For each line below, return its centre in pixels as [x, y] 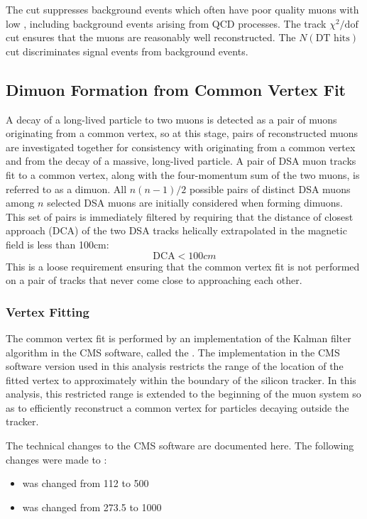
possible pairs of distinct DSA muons [270, 189]
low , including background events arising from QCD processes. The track [166, 23]
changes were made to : [56, 459]
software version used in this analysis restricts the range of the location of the [175, 366]
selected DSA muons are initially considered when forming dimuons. [195, 203]
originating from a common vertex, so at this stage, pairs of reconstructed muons [182, 133]
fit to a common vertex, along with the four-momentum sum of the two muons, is [183, 174]
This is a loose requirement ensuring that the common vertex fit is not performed [183, 266]
